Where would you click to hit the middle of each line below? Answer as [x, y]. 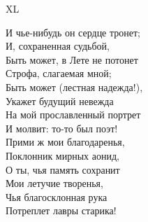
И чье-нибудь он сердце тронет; [73, 32]
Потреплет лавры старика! [61, 210]
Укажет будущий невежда [60, 100]
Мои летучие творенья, [54, 183]
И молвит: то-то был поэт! [62, 128]
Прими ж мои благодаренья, [65, 142]
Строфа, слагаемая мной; [59, 73]
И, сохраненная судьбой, [58, 46]
